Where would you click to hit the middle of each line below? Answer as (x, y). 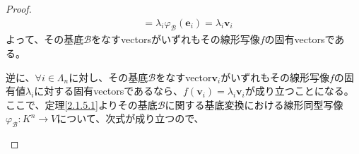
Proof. (19, 8)
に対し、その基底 (108, 77)
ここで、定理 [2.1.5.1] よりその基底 (82, 104)
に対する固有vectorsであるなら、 (109, 91)
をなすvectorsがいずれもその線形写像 (176, 39)
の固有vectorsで (300, 39)
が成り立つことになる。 (299, 91)
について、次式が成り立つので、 (130, 118)
